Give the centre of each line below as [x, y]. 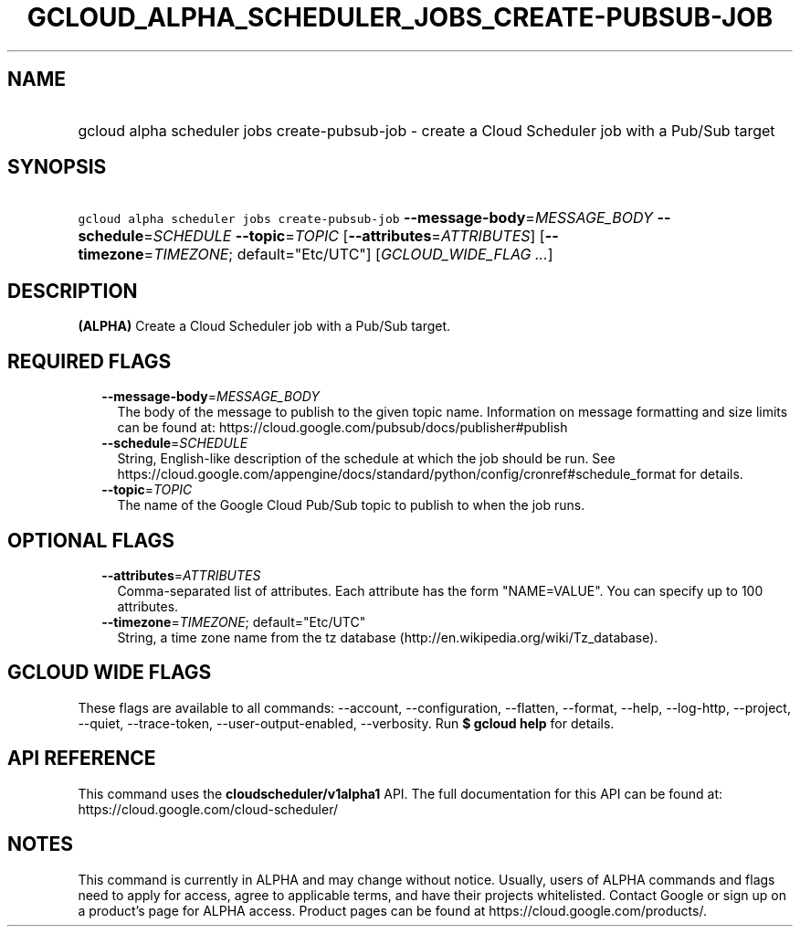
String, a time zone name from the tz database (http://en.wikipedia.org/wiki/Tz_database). [388, 637]
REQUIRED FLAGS [89, 361]
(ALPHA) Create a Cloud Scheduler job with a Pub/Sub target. [264, 326]
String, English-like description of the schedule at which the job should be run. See [366, 459]
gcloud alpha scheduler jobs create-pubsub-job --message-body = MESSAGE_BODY [365, 218]
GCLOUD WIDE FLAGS [110, 673]
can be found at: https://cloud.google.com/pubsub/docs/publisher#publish [342, 428]
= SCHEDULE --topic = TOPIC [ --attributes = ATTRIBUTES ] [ [344, 236]
